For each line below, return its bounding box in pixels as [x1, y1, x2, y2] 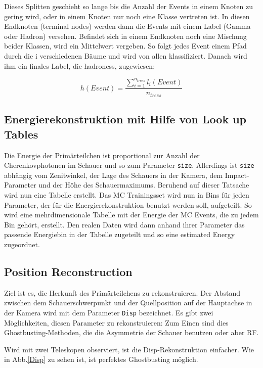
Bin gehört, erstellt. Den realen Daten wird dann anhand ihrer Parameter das [4, 219, 245, 229]
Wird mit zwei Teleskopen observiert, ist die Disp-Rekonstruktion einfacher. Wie [4, 344, 254, 354]
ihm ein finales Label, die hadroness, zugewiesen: [4, 60, 155, 71]
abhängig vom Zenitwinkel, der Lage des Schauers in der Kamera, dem [4, 169, 223, 180]
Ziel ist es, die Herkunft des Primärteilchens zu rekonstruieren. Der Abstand [4, 287, 241, 298]
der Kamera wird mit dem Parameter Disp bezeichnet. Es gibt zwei [4, 307, 213, 317]
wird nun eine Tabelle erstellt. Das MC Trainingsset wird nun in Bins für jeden [4, 189, 249, 200]
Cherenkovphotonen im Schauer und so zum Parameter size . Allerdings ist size [4, 160, 254, 170]
